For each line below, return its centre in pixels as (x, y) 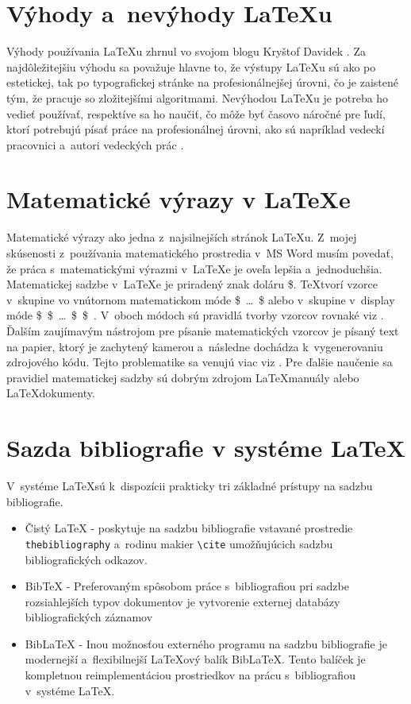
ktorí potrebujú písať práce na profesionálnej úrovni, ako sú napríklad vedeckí (196, 129)
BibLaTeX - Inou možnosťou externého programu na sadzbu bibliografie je (206, 643)
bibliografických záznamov (89, 617)
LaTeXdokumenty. (51, 393)
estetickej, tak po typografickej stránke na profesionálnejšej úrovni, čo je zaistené (203, 82)
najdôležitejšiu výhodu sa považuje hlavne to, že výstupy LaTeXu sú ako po (191, 66)
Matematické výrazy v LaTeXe (179, 199)
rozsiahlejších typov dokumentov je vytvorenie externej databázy (182, 601)
